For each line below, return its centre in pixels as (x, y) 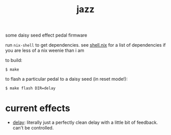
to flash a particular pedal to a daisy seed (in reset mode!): (67, 79)
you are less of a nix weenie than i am (45, 50)
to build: (14, 60)
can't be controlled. (33, 128)
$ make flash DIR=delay (31, 88)
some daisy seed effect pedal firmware (46, 35)
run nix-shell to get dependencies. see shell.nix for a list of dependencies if (85, 45)
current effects (38, 108)
